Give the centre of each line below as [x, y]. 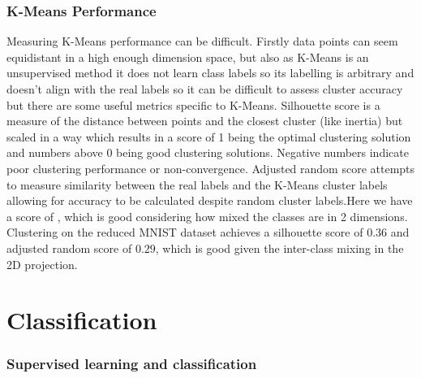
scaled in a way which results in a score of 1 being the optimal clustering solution [209, 136]
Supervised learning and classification [132, 364]
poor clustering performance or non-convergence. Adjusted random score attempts [211, 168]
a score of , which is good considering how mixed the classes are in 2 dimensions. [207, 216]
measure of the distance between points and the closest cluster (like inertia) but [205, 121]
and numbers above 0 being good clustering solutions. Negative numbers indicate [208, 152]
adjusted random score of [69, 248]
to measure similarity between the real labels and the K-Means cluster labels [197, 184]
